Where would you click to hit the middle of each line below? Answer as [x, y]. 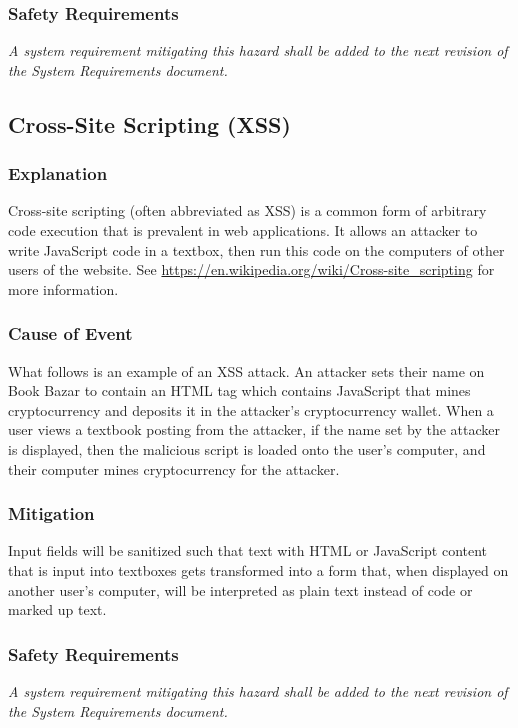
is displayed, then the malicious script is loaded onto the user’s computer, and [247, 448]
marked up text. [57, 609]
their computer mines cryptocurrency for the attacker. [174, 468]
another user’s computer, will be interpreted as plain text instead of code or [240, 589]
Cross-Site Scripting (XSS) [149, 123]
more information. [63, 288]
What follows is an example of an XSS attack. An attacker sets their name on [246, 370]
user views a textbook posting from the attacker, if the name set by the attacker [254, 429]
